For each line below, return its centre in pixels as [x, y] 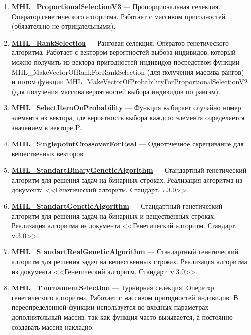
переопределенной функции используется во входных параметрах [110, 307]
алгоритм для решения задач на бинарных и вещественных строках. [114, 215]
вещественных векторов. [48, 153]
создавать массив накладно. [53, 326]
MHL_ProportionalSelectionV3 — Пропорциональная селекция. [116, 6]
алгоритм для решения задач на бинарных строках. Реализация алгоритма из [127, 179]
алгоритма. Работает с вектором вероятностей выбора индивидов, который [124, 52]
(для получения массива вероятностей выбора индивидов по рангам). [116, 91]
